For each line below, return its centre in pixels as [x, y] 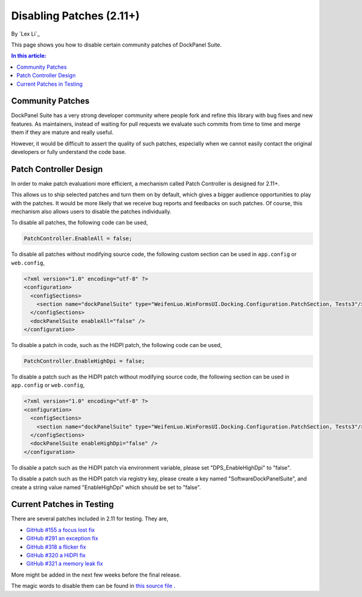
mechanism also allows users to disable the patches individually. [91, 212]
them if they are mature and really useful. [62, 132]
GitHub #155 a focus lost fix [61, 530]
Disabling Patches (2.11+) [75, 16]
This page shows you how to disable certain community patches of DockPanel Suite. [116, 45]
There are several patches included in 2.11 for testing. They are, [90, 519]
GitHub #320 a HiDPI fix [56, 555]
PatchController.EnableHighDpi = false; [84, 361]
